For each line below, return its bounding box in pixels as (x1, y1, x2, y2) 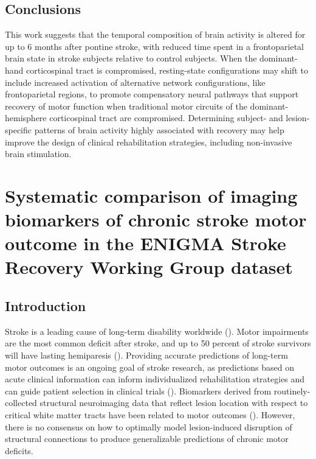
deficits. (5, 444, 33, 457)
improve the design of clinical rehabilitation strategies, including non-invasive (5, 135, 292, 148)
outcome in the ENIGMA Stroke (5, 231, 286, 256)
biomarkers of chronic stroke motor (5, 207, 307, 232)
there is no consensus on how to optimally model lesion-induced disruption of (5, 420, 292, 433)
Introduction (5, 296, 86, 315)
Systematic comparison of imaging (5, 183, 298, 208)
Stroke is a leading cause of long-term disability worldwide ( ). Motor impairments (5, 324, 309, 337)
